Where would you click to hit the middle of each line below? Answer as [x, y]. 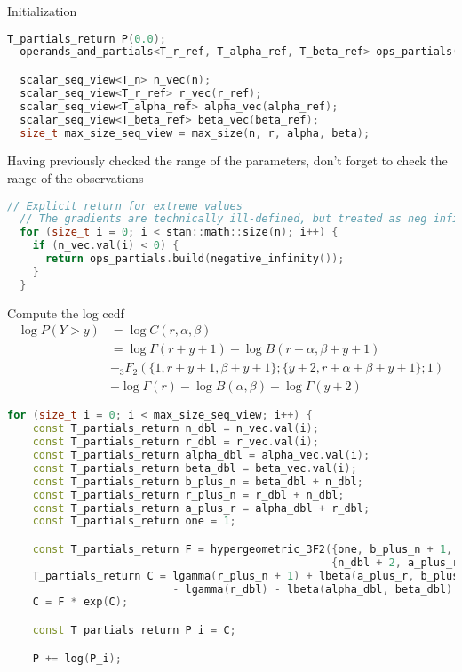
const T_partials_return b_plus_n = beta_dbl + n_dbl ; [198, 481]
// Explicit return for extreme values [125, 206]
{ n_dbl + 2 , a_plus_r [395, 562]
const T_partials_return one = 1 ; [134, 521]
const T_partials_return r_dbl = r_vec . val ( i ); [175, 442]
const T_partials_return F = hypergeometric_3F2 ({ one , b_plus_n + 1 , [243, 549]
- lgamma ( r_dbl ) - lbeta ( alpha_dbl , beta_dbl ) [313, 589]
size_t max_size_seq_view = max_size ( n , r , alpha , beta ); [195, 133]
